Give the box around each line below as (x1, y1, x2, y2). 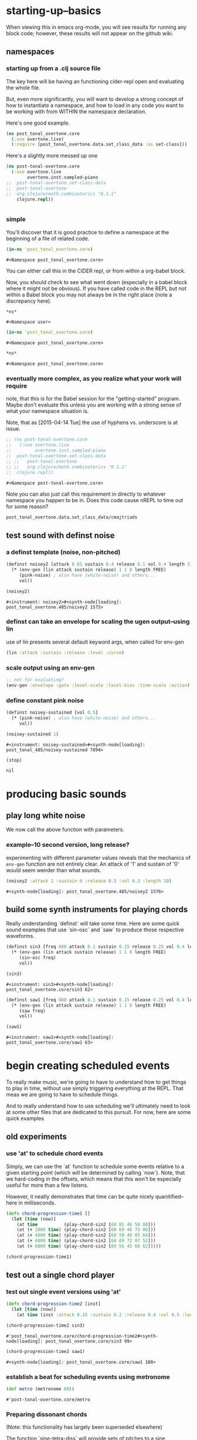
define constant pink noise (6, 696, 84, 704)
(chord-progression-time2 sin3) (6, 1323, 85, 1328)
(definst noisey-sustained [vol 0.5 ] (6, 709, 98, 716)
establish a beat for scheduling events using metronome (6, 1372, 170, 1381)
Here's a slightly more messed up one (6, 152, 98, 159)
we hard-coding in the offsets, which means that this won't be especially (6, 1175, 182, 1182)
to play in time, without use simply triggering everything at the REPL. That (6, 1085, 184, 1092)
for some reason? (6, 503, 49, 510)
